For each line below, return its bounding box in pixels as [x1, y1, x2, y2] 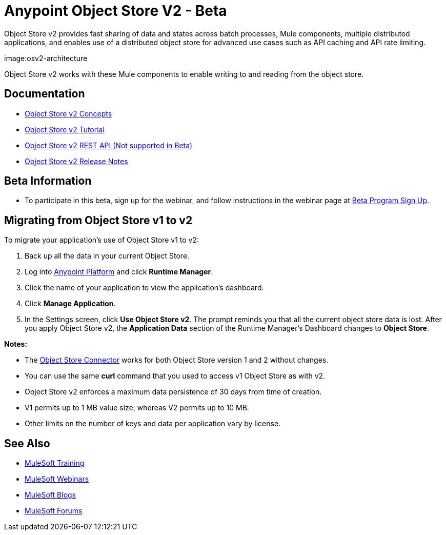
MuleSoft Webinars [25, 474, 89, 484]
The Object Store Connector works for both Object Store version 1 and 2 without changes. [25, 355, 329, 365]
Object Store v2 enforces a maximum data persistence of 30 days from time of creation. [25, 387, 322, 397]
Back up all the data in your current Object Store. [25, 251, 190, 261]
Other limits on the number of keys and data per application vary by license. [25, 419, 281, 428]
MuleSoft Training [25, 459, 85, 468]
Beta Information [4, 174, 92, 188]
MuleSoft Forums [25, 506, 83, 516]
